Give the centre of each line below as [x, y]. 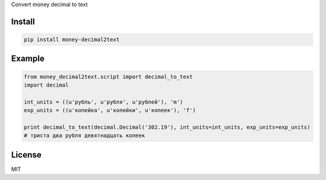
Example [28, 59]
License [26, 154]
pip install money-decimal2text [72, 39]
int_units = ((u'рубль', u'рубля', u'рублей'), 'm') [104, 102]
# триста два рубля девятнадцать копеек [84, 136]
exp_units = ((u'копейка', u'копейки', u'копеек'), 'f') [110, 110]
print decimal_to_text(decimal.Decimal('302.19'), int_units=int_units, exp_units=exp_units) [167, 127]
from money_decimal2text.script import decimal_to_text [108, 76]
